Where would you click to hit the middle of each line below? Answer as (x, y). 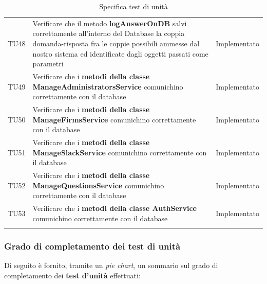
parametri (48, 64)
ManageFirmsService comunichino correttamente (114, 119)
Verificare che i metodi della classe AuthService (115, 208)
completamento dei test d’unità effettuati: (72, 275)
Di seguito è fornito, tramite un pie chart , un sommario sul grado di (111, 265)
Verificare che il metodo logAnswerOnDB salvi (110, 23)
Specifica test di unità (133, 6)
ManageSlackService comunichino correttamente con (120, 152)
